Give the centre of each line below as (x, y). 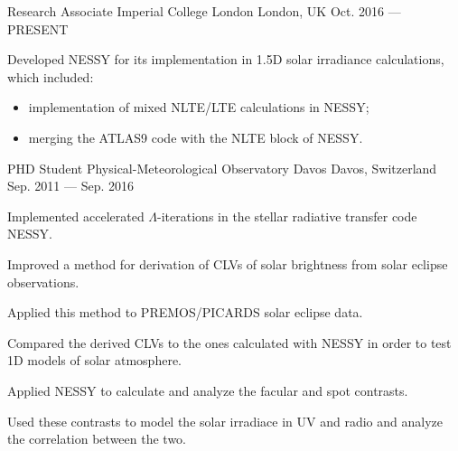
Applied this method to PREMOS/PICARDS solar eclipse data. (185, 312)
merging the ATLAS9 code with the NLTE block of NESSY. (196, 137)
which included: (51, 76)
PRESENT (38, 28)
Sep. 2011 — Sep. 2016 (70, 186)
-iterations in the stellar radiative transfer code (287, 216)
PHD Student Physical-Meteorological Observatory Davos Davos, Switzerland (222, 168)
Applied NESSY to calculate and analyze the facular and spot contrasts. (208, 390)
